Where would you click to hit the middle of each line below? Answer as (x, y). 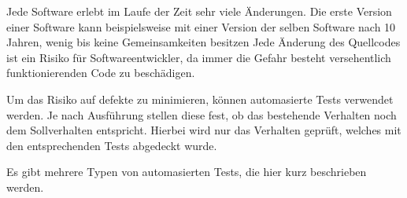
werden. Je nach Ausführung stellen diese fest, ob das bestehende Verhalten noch (202, 114)
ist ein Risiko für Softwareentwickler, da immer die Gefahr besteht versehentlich (199, 57)
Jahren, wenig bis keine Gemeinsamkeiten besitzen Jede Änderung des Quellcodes (203, 42)
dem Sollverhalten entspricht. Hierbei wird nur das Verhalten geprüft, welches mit (204, 130)
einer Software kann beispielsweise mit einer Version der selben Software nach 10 (201, 26)
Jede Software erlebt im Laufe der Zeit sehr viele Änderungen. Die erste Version (199, 11)
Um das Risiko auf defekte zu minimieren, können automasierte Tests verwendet (200, 99)
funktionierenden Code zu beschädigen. (101, 73)
